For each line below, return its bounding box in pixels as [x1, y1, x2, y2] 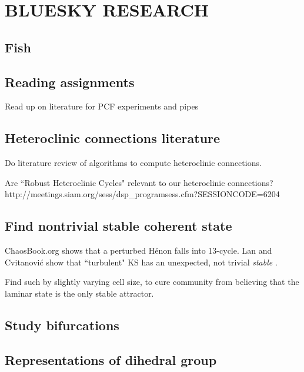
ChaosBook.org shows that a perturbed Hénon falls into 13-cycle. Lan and [5, 244, 272, 257]
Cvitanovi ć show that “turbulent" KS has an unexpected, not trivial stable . [5, 255, 278, 268]
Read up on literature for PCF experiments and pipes [5, 100, 199, 112]
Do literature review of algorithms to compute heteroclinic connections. [5, 157, 262, 169]
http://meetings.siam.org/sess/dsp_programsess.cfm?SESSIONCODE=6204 [5, 188, 280, 200]
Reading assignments [5, 72, 135, 91]
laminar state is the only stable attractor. [5, 287, 154, 299]
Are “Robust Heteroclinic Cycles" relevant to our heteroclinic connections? [5, 176, 273, 188]
